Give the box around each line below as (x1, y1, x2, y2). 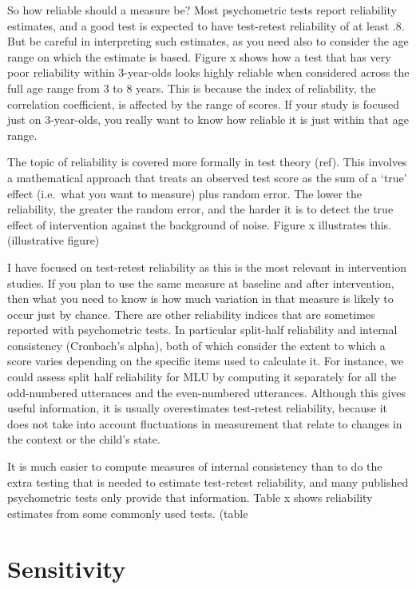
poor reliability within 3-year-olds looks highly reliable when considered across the (7, 64, 410, 81)
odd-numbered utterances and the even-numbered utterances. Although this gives (7, 384, 406, 400)
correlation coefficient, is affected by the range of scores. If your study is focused (7, 95, 399, 112)
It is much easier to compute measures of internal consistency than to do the (7, 458, 382, 475)
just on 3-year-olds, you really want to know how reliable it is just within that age (7, 111, 409, 128)
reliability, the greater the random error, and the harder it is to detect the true (7, 201, 394, 217)
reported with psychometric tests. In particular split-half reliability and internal (7, 321, 398, 338)
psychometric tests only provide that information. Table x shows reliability (7, 489, 373, 506)
